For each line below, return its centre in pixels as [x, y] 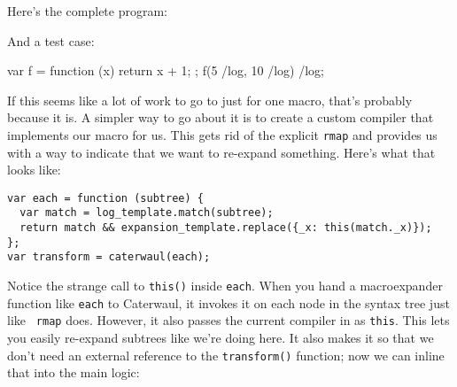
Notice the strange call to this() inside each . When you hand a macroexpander [225, 286]
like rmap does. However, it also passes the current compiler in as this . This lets [228, 320]
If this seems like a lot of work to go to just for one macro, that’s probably [210, 100]
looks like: [34, 170]
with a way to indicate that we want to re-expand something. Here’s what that [221, 152]
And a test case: [51, 40]
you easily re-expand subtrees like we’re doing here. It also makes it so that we [221, 338]
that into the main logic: [74, 372]
